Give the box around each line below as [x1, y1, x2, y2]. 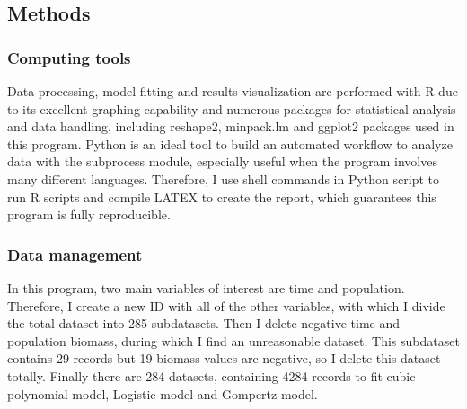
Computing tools [7, 46, 131, 68]
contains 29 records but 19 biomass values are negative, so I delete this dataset [7, 349, 441, 368]
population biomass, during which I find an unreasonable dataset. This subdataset [7, 331, 460, 350]
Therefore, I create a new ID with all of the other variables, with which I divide [7, 296, 445, 315]
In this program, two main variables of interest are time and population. [7, 278, 405, 297]
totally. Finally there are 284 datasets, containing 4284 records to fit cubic [7, 366, 416, 385]
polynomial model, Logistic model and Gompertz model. [7, 384, 318, 403]
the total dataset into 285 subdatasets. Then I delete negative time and [7, 314, 400, 333]
